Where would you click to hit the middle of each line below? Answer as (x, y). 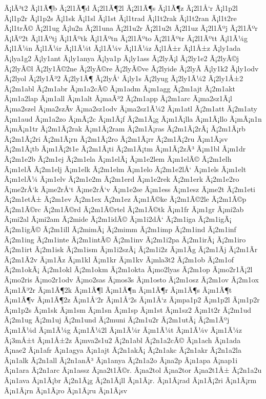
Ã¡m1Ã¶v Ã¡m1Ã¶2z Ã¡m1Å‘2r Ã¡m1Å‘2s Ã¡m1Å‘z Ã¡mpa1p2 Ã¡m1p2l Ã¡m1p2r (132, 300)
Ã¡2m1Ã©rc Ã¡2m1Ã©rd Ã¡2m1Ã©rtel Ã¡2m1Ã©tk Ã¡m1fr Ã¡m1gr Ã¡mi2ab (124, 209)
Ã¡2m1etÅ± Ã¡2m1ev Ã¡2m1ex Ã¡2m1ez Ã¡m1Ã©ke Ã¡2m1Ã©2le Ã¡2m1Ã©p (125, 199)
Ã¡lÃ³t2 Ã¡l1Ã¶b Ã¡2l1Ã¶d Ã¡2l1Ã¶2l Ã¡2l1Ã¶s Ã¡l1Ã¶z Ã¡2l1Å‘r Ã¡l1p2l (121, 8)
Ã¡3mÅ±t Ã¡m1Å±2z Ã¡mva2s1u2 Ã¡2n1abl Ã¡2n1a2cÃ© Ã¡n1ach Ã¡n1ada (122, 340)
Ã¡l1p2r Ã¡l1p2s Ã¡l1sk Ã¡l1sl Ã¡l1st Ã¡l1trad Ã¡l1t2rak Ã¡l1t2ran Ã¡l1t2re (120, 18)
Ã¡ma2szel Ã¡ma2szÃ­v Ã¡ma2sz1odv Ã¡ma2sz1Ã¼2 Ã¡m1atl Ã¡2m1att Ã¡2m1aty (131, 108)
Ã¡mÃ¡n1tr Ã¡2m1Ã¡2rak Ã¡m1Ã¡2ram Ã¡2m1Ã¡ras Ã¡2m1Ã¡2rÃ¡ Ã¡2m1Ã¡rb (125, 129)
